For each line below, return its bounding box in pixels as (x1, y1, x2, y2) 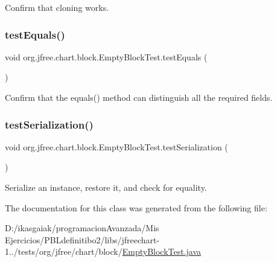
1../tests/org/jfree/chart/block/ (5, 245, 123, 258)
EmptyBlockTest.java (122, 245, 202, 258)
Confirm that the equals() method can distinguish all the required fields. (5, 91, 273, 103)
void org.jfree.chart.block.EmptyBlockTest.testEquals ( (5, 50, 208, 63)
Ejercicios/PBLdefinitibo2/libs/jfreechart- (5, 233, 160, 246)
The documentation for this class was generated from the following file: (5, 201, 267, 214)
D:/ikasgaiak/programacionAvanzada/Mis (5, 222, 159, 234)
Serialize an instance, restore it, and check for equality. (5, 181, 207, 193)
